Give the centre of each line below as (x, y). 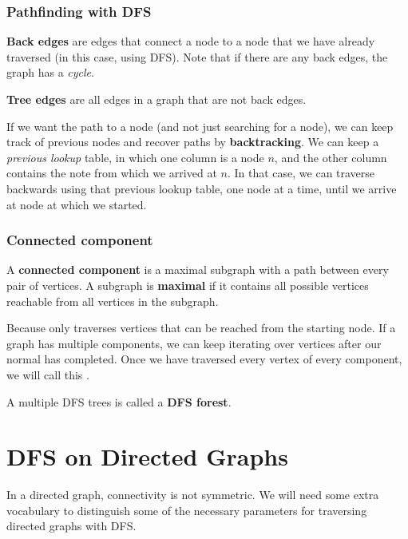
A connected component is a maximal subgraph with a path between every (198, 269)
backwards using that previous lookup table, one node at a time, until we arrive (202, 188)
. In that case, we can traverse (301, 173)
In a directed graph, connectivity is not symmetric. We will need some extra (193, 495)
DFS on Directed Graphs (147, 456)
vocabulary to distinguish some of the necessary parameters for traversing (187, 510)
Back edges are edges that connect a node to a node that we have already (191, 41)
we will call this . (48, 374)
